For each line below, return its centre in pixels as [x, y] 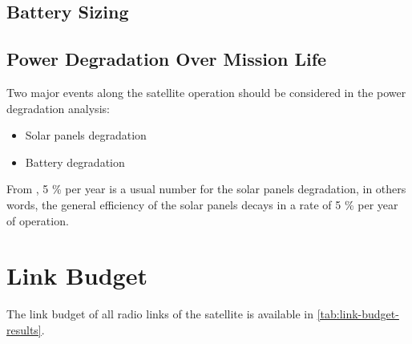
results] [24, 329]
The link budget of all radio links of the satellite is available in [160, 314]
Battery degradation [75, 162]
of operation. [38, 220]
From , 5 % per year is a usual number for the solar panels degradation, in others [206, 189]
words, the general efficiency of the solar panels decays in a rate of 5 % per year [202, 204]
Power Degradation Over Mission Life [167, 59]
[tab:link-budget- [358, 314]
